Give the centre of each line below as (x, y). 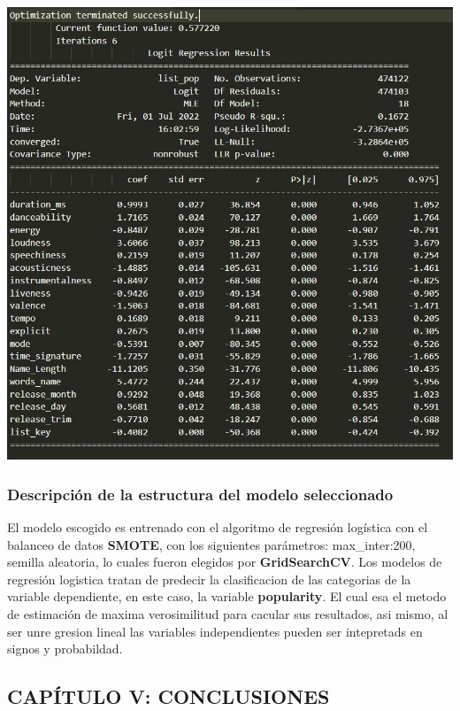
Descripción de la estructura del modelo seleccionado (200, 494)
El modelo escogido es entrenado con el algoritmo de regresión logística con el (218, 527)
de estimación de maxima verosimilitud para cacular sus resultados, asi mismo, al (228, 613)
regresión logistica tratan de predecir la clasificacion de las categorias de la (209, 579)
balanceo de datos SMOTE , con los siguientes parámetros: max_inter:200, (211, 544)
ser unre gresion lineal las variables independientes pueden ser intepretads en (215, 631)
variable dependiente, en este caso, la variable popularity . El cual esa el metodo (227, 596)
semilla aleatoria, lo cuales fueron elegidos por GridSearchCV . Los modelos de (225, 562)
